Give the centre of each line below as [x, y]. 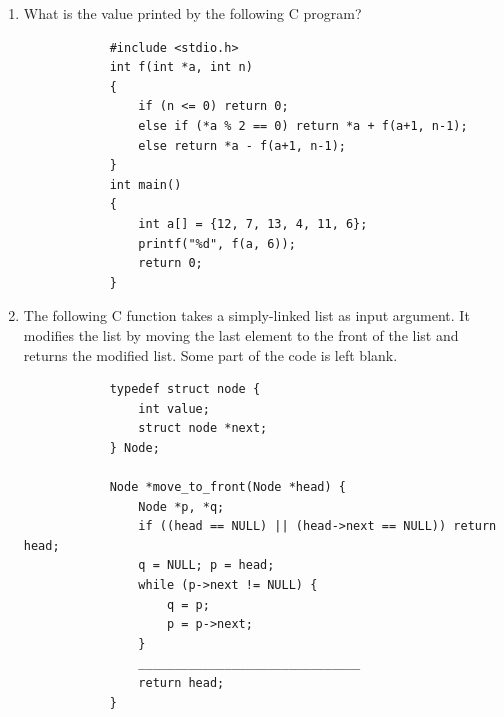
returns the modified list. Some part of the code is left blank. [210, 354]
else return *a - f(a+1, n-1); [242, 145]
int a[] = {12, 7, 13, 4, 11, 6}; [253, 223]
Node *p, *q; [181, 506]
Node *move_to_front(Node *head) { [227, 487]
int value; [174, 408]
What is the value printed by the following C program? [192, 13]
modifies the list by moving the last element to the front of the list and [241, 334]
